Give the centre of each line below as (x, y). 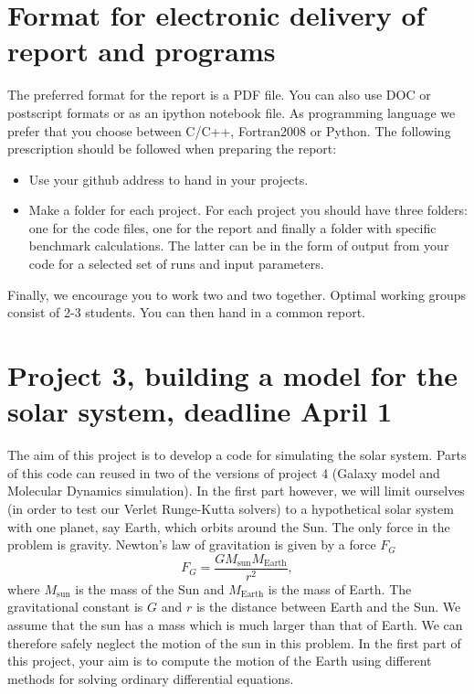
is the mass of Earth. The (340, 588)
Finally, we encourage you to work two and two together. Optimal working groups (237, 294)
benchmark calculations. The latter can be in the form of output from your (239, 246)
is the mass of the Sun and (150, 588)
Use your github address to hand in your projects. (169, 179)
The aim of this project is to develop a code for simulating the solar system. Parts (237, 455)
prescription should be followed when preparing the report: (172, 149)
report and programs (142, 51)
